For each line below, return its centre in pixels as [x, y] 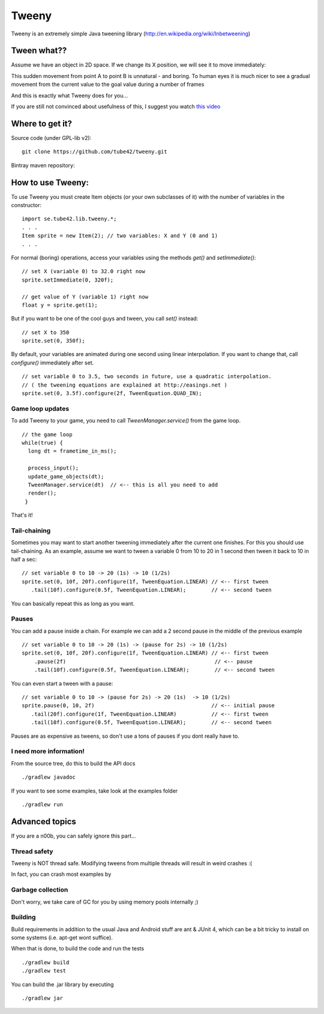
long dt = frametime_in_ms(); [72, 451]
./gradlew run [42, 804]
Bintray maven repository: [43, 165]
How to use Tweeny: [50, 182]
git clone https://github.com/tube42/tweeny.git [94, 152]
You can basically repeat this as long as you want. [73, 603]
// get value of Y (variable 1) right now [85, 297]
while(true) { [42, 442]
